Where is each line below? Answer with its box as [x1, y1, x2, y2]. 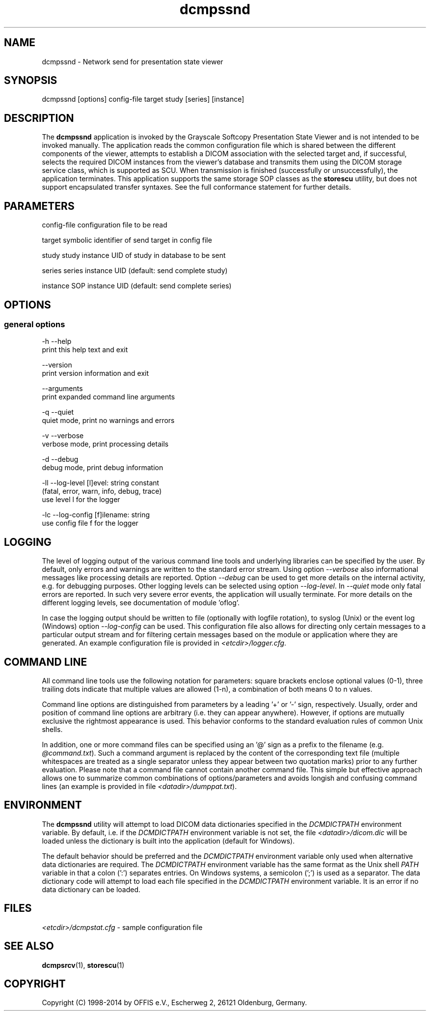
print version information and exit [42, 369, 149, 378]
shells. [42, 725, 63, 734]
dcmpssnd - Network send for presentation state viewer [42, 57, 223, 66]
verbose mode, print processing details [42, 440, 169, 449]
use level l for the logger [42, 495, 120, 504]
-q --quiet [42, 408, 74, 417]
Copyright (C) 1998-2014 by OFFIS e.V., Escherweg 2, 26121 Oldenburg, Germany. [42, 998, 307, 1007]
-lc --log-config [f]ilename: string [42, 510, 150, 519]
